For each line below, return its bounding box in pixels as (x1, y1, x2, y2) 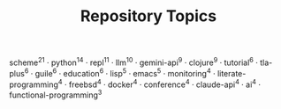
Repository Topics (80, 6, 217, 26)
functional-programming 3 (9, 88, 103, 100)
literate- (216, 68, 247, 78)
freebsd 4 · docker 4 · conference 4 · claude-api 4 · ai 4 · (68, 77, 262, 90)
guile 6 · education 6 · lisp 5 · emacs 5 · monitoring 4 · (34, 66, 216, 78)
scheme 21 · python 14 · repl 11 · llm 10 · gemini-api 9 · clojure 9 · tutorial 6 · (9, 55, 258, 68)
